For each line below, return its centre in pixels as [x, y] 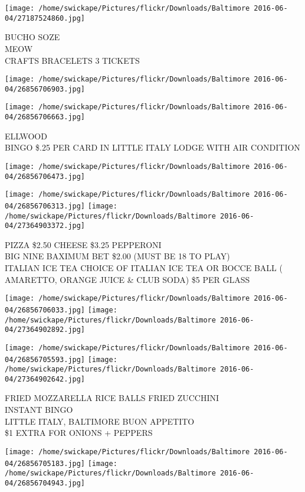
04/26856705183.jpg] [45, 463]
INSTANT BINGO [39, 410]
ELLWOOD [26, 136]
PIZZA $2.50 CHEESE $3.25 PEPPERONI [83, 244]
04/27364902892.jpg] [45, 330]
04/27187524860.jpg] [45, 18]
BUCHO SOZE [32, 37]
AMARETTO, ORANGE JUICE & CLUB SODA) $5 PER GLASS [127, 279]
